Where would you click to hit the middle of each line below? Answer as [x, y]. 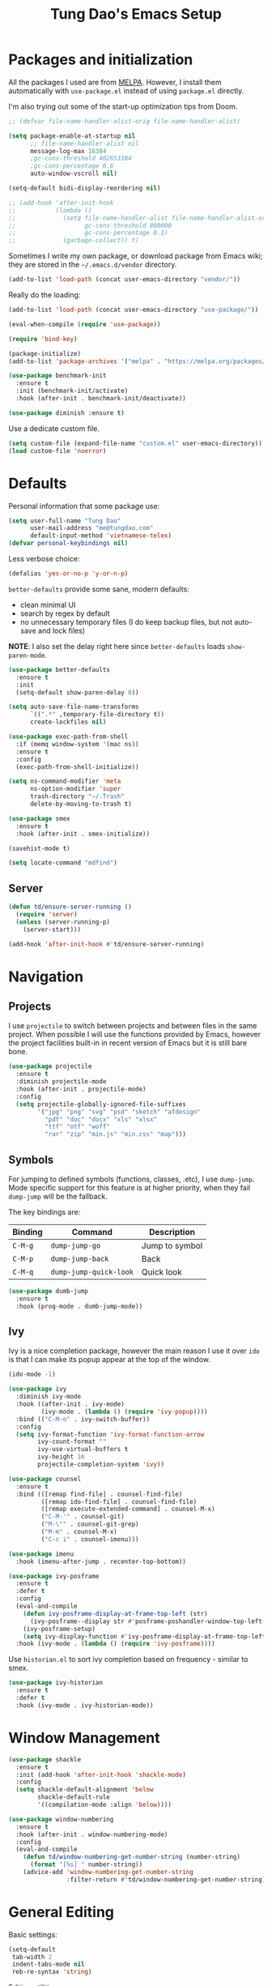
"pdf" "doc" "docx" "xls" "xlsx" [101, 1119]
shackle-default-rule [74, 1797]
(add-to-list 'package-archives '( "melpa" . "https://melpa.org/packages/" [139, 361]
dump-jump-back [80, 1259]
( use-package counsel [45, 1479]
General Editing [62, 1912]
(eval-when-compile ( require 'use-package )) [85, 324]
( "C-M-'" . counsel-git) [83, 1517]
